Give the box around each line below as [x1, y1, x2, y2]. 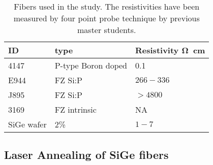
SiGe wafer [8, 118, 47, 130]
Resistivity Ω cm [135, 44, 205, 56]
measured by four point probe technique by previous [13, 12, 200, 24]
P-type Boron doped [54, 59, 128, 71]
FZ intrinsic [54, 104, 97, 115]
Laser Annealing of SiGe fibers [4, 147, 169, 162]
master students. [77, 24, 136, 36]
